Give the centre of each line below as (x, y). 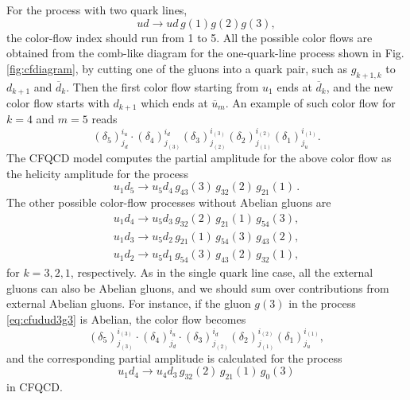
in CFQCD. (35, 387)
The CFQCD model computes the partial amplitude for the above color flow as (199, 158)
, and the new (360, 86)
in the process (322, 303)
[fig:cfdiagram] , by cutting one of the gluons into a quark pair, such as (177, 68)
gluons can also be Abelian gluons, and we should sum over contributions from (198, 287)
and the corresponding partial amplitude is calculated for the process (174, 357)
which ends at (174, 103)
